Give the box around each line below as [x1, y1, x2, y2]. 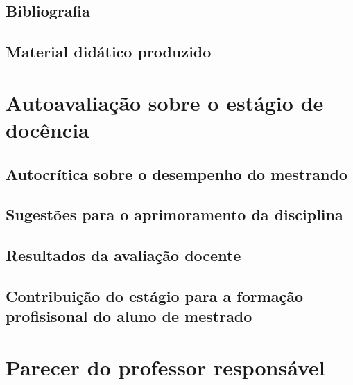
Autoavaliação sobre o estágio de [6, 88, 324, 116]
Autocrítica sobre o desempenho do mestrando [6, 163, 347, 184]
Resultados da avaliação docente [6, 244, 241, 266]
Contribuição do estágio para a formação [6, 285, 304, 306]
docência [6, 115, 89, 143]
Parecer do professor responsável [6, 352, 325, 381]
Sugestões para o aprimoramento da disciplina [6, 204, 343, 225]
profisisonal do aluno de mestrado [6, 305, 252, 327]
